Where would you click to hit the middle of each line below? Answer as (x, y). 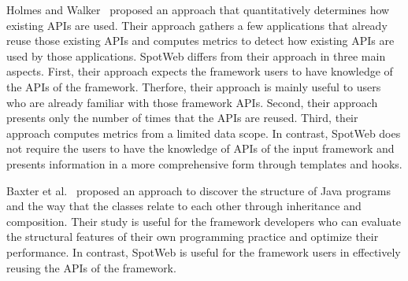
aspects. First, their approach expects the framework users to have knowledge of (200, 71)
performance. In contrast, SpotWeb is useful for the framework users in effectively (204, 251)
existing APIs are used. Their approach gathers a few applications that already (197, 25)
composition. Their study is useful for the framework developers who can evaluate (204, 221)
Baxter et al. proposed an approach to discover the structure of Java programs (198, 190)
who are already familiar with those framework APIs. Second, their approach (192, 102)
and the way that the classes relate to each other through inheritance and (184, 206)
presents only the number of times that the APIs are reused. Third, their (182, 118)
